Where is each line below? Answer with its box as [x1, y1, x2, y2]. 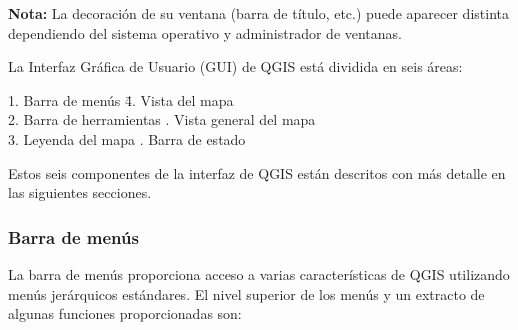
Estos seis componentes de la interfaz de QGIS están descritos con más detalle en [8, 162, 506, 183]
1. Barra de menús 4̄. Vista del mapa [8, 89, 234, 110]
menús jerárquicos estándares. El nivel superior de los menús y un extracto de [8, 283, 485, 304]
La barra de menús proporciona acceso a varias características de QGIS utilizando [8, 263, 510, 284]
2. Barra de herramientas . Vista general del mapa [8, 109, 316, 130]
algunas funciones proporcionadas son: [8, 303, 242, 324]
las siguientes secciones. [8, 182, 152, 203]
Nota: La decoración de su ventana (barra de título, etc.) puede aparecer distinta [8, 3, 509, 23]
